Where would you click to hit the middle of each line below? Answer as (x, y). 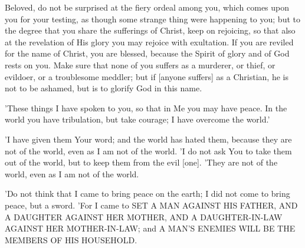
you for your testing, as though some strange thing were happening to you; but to (152, 19)
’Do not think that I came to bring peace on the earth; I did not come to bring (147, 194)
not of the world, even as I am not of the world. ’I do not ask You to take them (148, 151)
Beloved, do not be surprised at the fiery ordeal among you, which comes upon (147, 7)
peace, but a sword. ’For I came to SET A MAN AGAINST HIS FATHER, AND (151, 205)
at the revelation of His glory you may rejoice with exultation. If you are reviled (149, 42)
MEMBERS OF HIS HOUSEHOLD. (71, 239)
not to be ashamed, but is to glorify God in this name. (104, 88)
